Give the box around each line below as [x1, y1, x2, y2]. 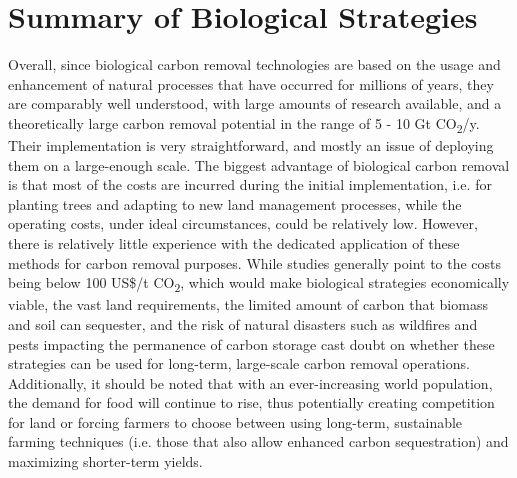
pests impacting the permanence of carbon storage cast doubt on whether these [8, 333, 495, 354]
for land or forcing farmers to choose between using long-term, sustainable [8, 411, 463, 432]
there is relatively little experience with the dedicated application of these [8, 233, 460, 253]
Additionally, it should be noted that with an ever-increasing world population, [8, 372, 493, 393]
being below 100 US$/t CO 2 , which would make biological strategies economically [8, 272, 510, 295]
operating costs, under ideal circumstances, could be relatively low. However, [8, 213, 478, 234]
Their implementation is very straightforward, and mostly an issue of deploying [8, 135, 494, 156]
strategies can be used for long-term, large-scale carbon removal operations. [8, 353, 470, 374]
